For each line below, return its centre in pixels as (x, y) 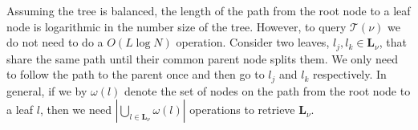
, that (393, 42)
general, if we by (47, 90)
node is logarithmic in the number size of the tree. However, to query (177, 26)
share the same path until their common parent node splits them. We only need (203, 58)
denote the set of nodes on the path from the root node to (268, 90)
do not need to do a (55, 42)
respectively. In (349, 74)
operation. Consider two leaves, (253, 42)
